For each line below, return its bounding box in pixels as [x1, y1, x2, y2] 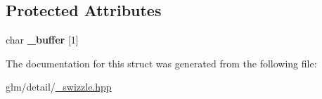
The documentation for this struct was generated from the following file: [6, 55, 317, 70]
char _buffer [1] [6, 32, 79, 47]
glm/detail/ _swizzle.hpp [6, 79, 112, 94]
